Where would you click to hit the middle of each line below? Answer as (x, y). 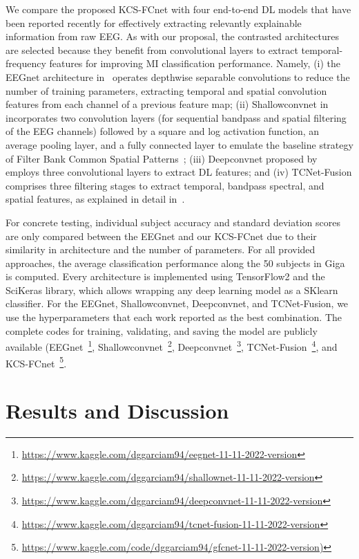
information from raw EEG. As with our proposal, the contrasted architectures (172, 36)
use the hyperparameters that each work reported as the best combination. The (174, 317)
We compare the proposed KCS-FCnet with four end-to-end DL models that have (178, 9)
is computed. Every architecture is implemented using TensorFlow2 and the (165, 276)
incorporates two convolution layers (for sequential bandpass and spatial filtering (176, 117)
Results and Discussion (117, 410)
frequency (26, 63)
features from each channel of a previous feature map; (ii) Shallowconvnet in (167, 104)
